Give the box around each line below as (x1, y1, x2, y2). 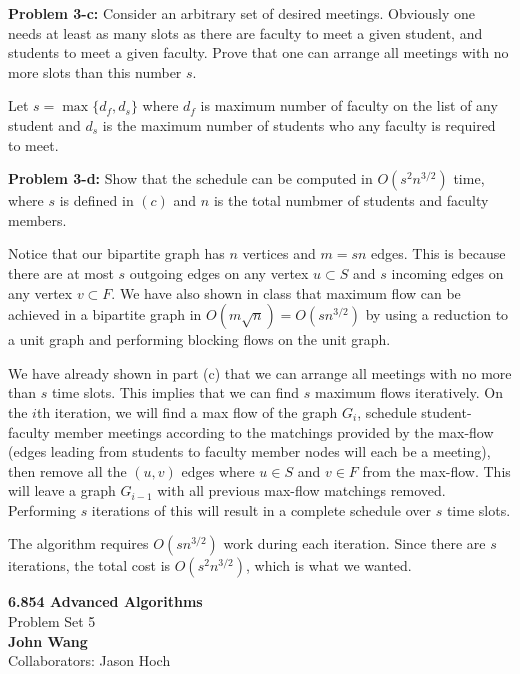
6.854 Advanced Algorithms (8, 591, 203, 612)
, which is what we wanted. (246, 555, 412, 576)
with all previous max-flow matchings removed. (157, 480, 446, 501)
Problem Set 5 (8, 611, 96, 632)
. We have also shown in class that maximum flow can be (111, 282, 461, 303)
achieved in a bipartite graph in (8, 304, 202, 325)
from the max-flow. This (362, 460, 511, 481)
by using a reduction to (365, 304, 509, 325)
